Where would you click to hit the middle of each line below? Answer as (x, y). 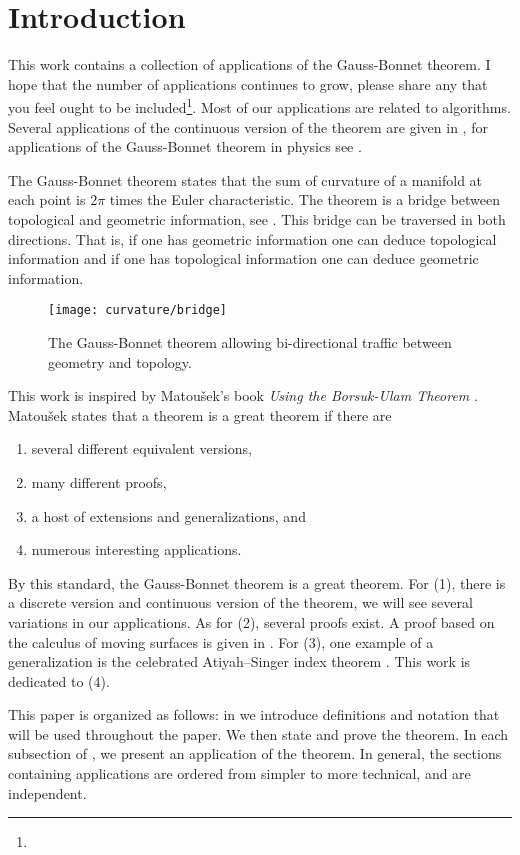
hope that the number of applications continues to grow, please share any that (248, 83)
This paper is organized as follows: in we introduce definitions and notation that (254, 714)
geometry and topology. (120, 361)
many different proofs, (99, 481)
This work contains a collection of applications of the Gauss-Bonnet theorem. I (249, 64)
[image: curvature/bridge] (137, 310)
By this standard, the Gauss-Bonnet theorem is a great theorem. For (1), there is (257, 582)
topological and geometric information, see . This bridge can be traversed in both (257, 218)
